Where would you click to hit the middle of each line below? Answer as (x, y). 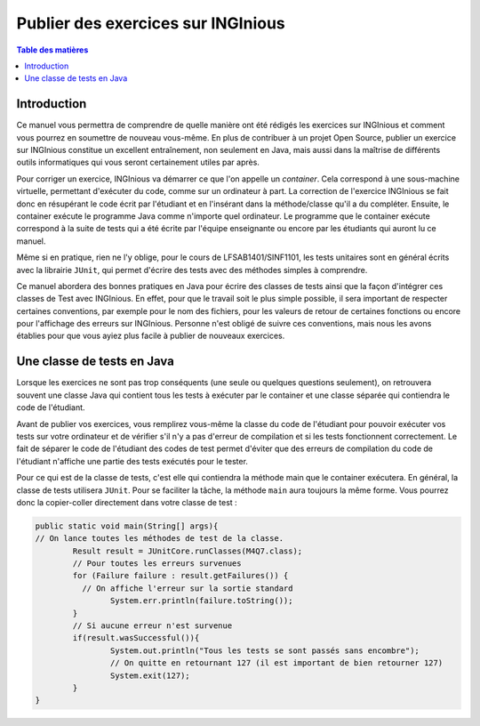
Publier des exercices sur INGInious (151, 23)
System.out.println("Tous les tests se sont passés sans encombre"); (264, 650)
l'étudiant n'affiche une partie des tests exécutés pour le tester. (132, 461)
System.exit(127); (150, 675)
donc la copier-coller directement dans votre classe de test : (127, 502)
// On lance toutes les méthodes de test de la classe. (160, 539)
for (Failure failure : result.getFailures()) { (180, 576)
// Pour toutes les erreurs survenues (157, 564)
